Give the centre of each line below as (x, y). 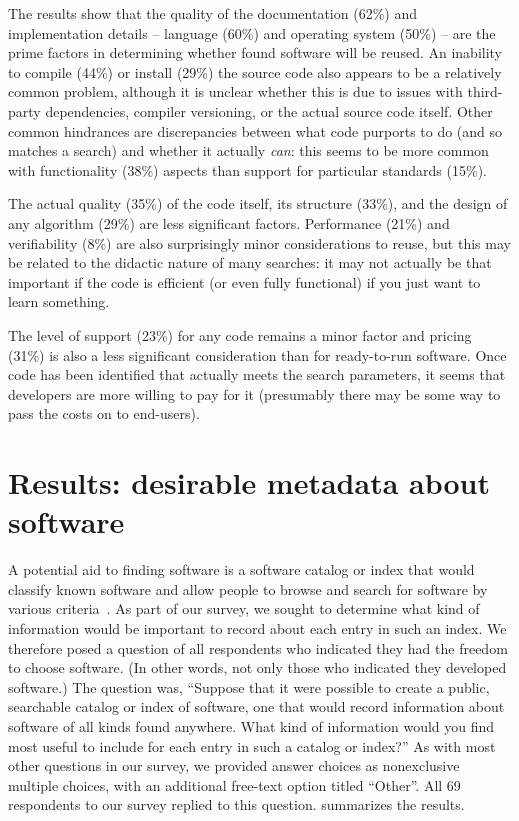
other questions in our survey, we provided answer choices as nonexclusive (234, 765)
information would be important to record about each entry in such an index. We (257, 627)
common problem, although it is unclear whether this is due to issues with (235, 91)
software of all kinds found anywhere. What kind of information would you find (251, 725)
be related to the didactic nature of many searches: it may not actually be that (250, 262)
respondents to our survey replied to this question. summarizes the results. (236, 804)
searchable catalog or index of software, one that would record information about (256, 706)
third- (485, 91)
